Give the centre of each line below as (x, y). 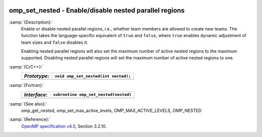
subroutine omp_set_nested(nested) (92, 95)
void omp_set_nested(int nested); (93, 76)
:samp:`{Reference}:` (30, 119)
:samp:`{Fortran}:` (27, 85)
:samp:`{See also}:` (28, 104)
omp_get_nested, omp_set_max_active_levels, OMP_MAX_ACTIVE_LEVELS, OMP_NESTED (111, 110)
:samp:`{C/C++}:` (26, 67)
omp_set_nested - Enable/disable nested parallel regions (97, 10)
